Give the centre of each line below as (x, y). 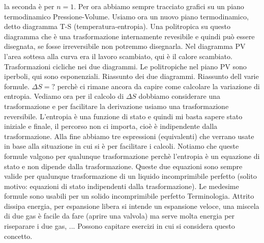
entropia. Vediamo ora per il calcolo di (64, 96)
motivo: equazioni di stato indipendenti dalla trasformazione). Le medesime (122, 186)
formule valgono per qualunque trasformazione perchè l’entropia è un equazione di (132, 156)
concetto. (18, 236)
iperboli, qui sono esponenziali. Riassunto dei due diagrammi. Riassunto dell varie (131, 76)
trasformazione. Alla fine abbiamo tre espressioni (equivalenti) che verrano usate (129, 136)
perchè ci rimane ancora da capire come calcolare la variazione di (158, 86)
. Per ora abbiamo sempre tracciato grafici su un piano (159, 6)
